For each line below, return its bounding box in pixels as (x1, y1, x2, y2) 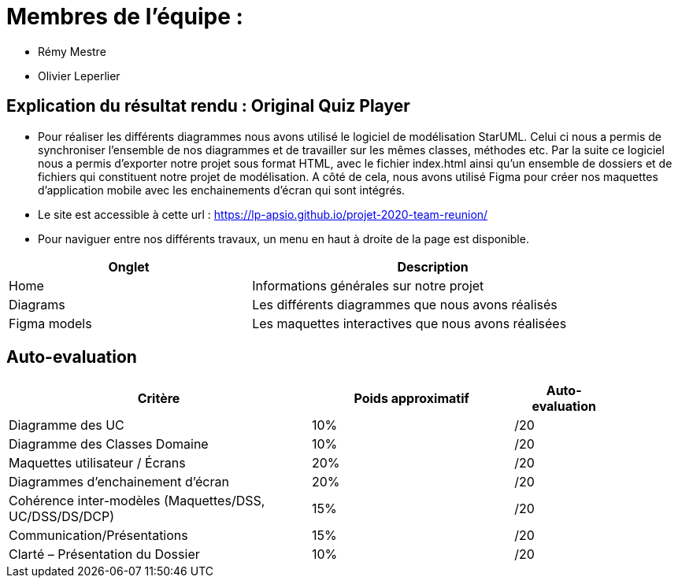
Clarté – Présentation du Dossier (9, 546, 200, 563)
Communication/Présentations (9, 527, 188, 544)
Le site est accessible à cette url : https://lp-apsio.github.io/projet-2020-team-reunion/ (38, 207, 488, 221)
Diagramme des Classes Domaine (9, 436, 209, 453)
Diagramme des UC (9, 417, 124, 434)
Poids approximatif (354, 390, 469, 407)
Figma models (9, 315, 92, 331)
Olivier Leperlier (38, 68, 120, 83)
